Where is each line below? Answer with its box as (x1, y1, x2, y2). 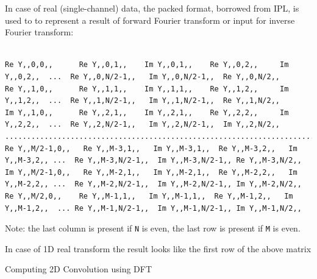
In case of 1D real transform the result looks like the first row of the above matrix (5, 242, 312, 255)
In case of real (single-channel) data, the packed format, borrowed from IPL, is (5, 2, 299, 14)
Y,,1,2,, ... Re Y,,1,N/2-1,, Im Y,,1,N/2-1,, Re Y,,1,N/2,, (5, 96, 280, 105)
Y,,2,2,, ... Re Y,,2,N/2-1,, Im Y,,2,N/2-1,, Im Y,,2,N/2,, (5, 120, 280, 129)
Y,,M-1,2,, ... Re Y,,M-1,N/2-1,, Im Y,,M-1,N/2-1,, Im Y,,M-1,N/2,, (5, 203, 302, 213)
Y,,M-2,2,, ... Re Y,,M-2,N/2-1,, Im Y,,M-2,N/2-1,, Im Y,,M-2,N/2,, (5, 180, 302, 189)
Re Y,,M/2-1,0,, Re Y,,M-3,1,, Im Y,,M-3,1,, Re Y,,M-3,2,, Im (5, 144, 297, 153)
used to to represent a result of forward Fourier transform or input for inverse (5, 13, 295, 26)
